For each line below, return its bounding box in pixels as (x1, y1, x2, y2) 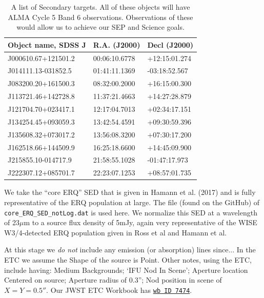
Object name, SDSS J (8, 39, 86, 50)
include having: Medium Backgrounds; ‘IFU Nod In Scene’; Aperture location (4, 264, 248, 275)
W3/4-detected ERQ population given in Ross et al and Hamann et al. (4, 227, 227, 237)
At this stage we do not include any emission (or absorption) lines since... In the (4, 244, 256, 255)
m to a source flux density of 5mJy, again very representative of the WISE (24, 217, 257, 228)
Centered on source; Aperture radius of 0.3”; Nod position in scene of (4, 274, 222, 285)
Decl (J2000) (147, 39, 194, 50)
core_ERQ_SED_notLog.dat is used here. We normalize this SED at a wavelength (4, 207, 257, 217)
